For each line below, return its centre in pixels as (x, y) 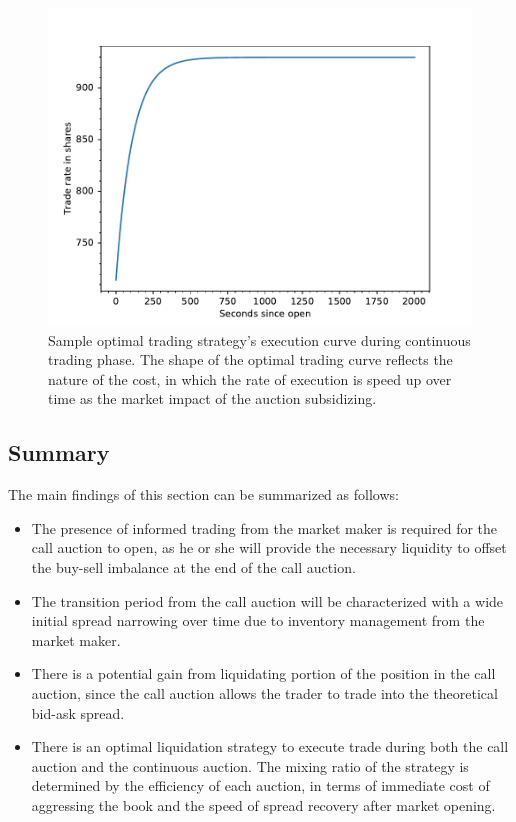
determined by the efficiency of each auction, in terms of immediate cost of (260, 785)
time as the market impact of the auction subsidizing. (212, 398)
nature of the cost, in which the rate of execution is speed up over (250, 378)
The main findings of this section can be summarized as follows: (203, 494)
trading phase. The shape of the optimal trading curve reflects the (250, 359)
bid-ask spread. (78, 712)
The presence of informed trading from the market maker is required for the (264, 527)
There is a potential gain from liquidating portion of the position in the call (263, 673)
